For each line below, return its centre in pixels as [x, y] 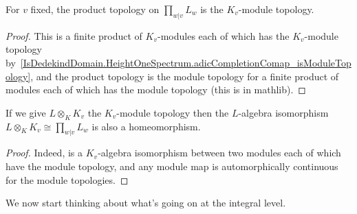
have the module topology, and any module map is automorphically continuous [172, 166]
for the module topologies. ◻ [67, 179]
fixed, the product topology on [95, 9]
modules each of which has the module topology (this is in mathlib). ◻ [156, 90]
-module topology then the [173, 112]
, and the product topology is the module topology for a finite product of [185, 76]
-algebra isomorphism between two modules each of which [219, 153]
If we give [26, 112]
